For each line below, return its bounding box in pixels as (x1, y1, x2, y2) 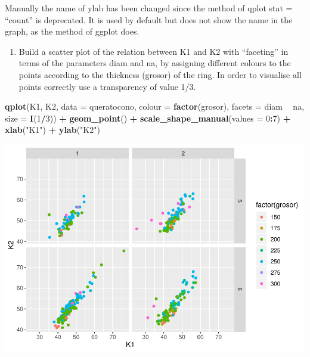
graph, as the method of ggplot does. (5, 25, 139, 38)
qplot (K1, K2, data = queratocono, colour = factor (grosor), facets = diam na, (5, 100, 305, 113)
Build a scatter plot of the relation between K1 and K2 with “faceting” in (18, 45, 289, 57)
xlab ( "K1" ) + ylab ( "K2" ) (5, 123, 100, 136)
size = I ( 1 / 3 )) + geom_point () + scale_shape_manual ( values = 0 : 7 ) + (5, 111, 291, 124)
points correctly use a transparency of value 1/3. (18, 80, 196, 92)
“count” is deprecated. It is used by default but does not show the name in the (5, 13, 293, 26)
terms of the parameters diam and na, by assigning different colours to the (18, 57, 291, 69)
